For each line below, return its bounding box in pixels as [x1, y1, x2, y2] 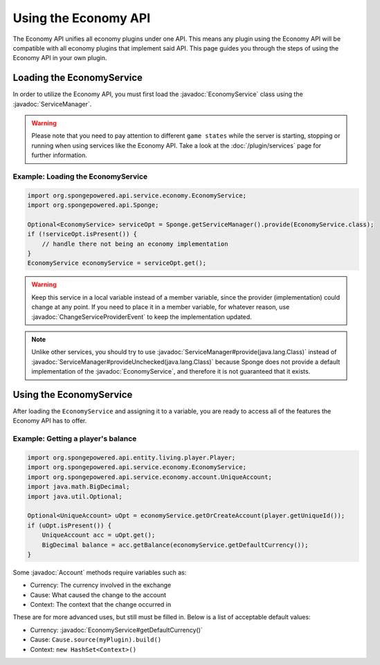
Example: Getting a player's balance [12, 434, 137, 444]
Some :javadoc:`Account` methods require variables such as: [12, 568, 187, 576]
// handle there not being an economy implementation [42, 239, 228, 248]
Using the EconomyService [12, 389, 133, 401]
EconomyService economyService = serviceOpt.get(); [27, 259, 207, 267]
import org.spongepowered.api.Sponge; [27, 201, 159, 209]
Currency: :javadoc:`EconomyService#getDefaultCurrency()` [30, 626, 203, 634]
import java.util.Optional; [27, 492, 123, 500]
